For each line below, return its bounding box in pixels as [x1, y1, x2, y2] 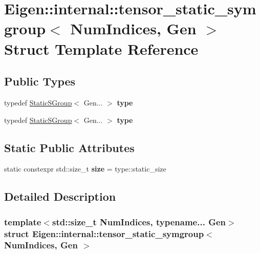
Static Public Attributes [4, 139, 135, 155]
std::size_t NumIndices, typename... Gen [52, 215, 226, 228]
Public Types [4, 73, 76, 89]
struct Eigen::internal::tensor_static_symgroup [4, 227, 204, 240]
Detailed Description [4, 188, 116, 204]
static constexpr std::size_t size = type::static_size [4, 163, 166, 174]
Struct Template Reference [4, 38, 199, 59]
